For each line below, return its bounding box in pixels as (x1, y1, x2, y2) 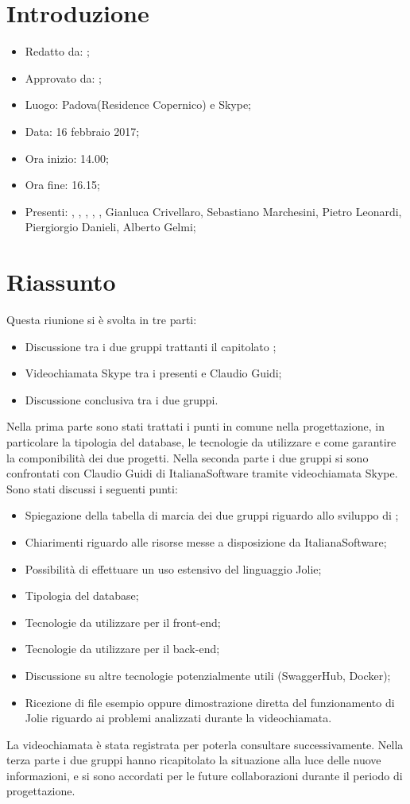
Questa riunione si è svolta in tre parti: (6, 311, 197, 327)
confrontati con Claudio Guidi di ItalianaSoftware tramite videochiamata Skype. (6, 465, 398, 481)
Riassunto (6, 265, 116, 298)
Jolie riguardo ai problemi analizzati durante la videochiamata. (25, 709, 332, 726)
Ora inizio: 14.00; (25, 149, 109, 166)
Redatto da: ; (25, 43, 90, 60)
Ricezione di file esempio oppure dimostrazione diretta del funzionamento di (25, 694, 395, 710)
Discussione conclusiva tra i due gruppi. (25, 391, 219, 408)
